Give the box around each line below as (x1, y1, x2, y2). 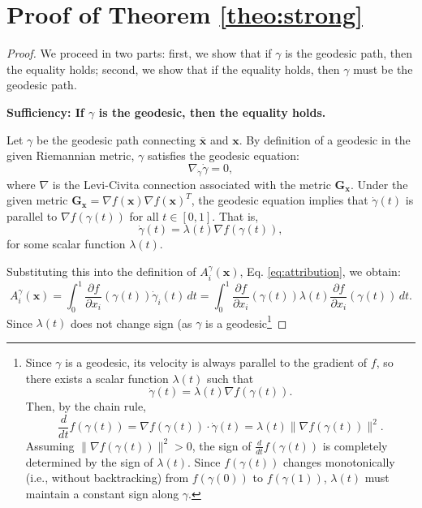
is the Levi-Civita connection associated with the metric (52, 175, 331, 192)
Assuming (25, 437, 75, 454)
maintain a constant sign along (25, 484, 179, 502)
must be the (353, 60, 413, 77)
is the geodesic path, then (285, 45, 413, 62)
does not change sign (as (70, 314, 192, 331)
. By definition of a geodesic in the (239, 131, 411, 148)
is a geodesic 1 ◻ (205, 312, 287, 331)
